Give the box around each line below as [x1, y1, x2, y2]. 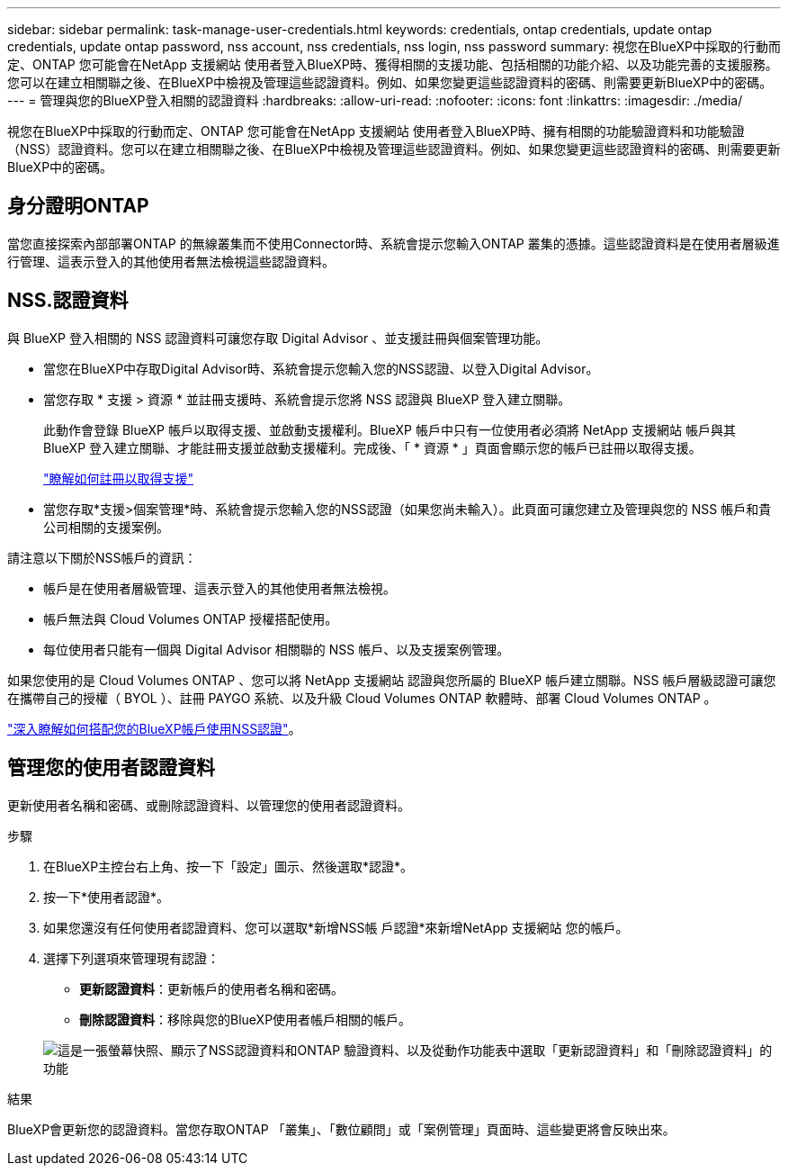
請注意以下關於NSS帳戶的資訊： [7, 549, 197, 565]
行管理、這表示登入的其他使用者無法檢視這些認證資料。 [7, 253, 335, 269]
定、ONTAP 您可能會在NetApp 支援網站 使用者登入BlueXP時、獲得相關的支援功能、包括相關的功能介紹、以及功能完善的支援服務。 [7, 57, 778, 72]
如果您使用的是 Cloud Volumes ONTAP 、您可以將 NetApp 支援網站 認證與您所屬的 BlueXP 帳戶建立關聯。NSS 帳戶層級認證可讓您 [7, 672, 776, 688]
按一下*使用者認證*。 [43, 889, 170, 905]
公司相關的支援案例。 [43, 519, 169, 535]
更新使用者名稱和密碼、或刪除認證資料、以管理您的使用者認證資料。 [7, 797, 410, 813]
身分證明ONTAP [7, 194, 149, 218]
